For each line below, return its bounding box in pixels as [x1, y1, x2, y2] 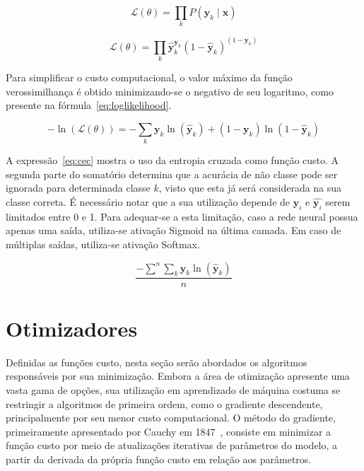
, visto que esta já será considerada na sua [158, 180, 342, 195]
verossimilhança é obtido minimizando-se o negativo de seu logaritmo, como [6, 83, 334, 98]
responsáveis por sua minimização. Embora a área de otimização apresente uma [6, 368, 350, 383]
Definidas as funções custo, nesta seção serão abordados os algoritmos [6, 354, 307, 369]
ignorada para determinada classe [6, 180, 151, 195]
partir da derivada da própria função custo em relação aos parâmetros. [6, 451, 312, 466]
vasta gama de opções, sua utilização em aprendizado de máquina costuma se [6, 382, 341, 397]
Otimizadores [6, 313, 138, 342]
